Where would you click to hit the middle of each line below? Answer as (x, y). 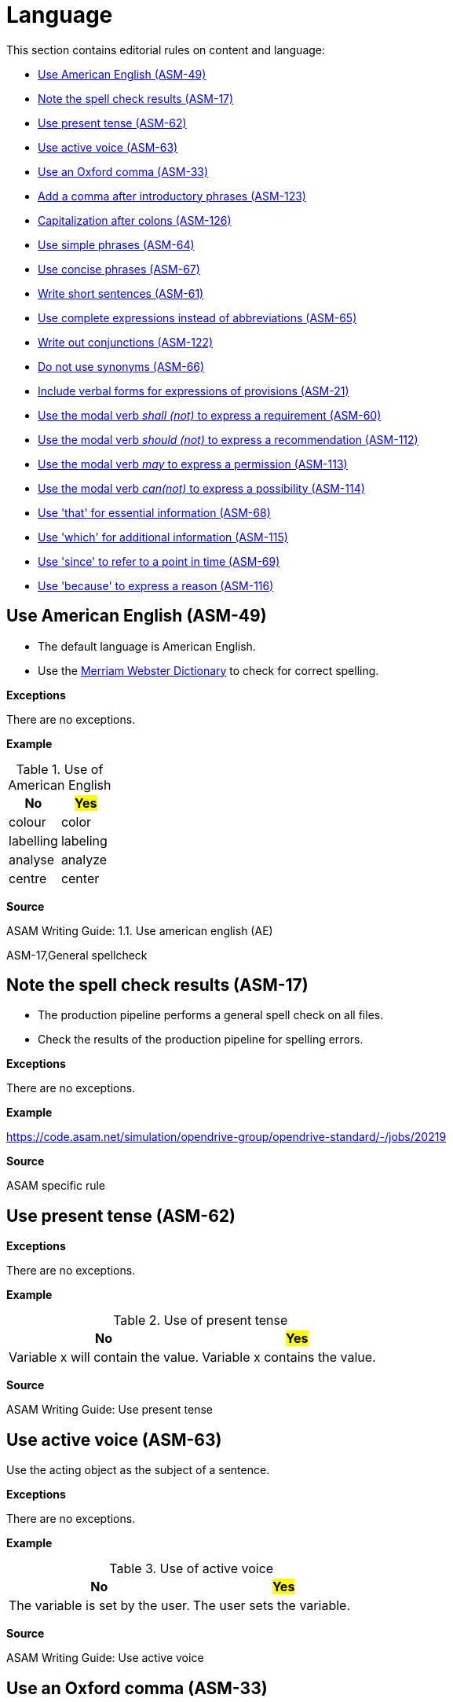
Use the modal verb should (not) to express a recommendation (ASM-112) (228, 439)
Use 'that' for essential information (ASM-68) (154, 512)
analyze (84, 859)
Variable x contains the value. (289, 1357)
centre (28, 878)
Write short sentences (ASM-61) (121, 293)
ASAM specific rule (56, 1186)
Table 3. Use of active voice (192, 1569)
